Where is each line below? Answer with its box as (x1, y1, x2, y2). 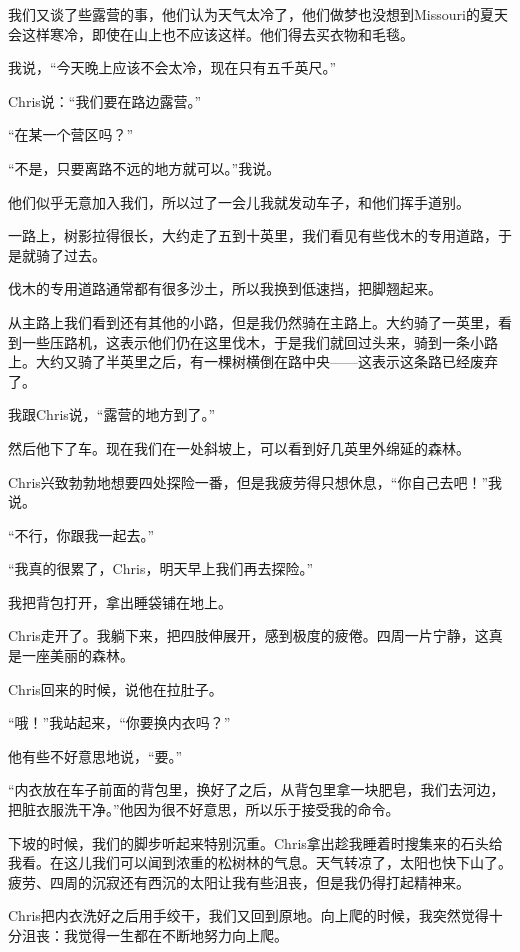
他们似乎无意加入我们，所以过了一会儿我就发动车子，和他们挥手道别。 (8, 191, 470, 212)
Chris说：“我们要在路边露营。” (8, 90, 202, 111)
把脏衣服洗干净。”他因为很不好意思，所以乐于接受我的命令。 (8, 799, 400, 820)
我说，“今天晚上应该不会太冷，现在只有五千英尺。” (8, 57, 337, 78)
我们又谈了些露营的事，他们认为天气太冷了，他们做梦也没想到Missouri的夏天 (8, 4, 508, 24)
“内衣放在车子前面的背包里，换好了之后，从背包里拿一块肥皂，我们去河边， (8, 779, 505, 800)
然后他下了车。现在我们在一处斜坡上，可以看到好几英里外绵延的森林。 (8, 437, 470, 458)
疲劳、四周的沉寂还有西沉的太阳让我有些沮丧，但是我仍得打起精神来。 (8, 871, 470, 892)
